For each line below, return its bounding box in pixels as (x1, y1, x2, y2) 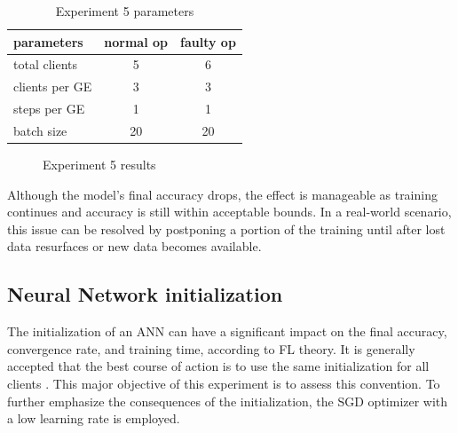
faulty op (180, 32, 236, 51)
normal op (104, 32, 169, 51)
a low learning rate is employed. (7, 409, 180, 428)
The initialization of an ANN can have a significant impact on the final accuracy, (7, 322, 447, 341)
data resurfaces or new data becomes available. (7, 237, 262, 256)
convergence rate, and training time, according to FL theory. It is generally (7, 339, 415, 358)
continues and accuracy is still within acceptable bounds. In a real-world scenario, (7, 202, 452, 221)
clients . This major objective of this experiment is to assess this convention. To (7, 374, 440, 393)
